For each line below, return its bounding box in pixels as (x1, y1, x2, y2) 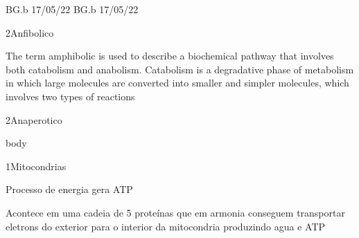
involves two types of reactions (6, 89, 135, 103)
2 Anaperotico (6, 112, 62, 127)
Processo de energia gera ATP (6, 182, 133, 196)
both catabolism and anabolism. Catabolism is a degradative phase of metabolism (6, 62, 354, 76)
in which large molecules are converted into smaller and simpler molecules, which (6, 75, 349, 90)
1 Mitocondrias (6, 158, 67, 173)
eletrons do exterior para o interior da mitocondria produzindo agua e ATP (6, 219, 326, 233)
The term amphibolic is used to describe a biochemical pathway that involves (6, 48, 334, 63)
